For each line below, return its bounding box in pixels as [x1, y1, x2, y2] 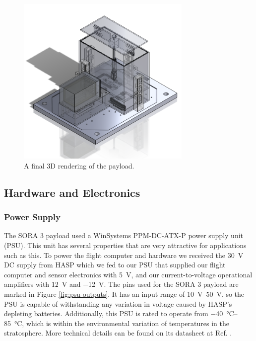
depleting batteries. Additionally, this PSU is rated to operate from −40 [4, 308, 223, 319]
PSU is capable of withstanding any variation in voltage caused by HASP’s [4, 298, 232, 309]
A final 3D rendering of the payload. [24, 160, 134, 170]
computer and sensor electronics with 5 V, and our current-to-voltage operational [4, 269, 253, 279]
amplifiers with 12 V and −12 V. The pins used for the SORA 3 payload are [4, 279, 239, 289]
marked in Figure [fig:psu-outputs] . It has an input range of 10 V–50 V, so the [4, 288, 245, 299]
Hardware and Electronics [4, 184, 140, 200]
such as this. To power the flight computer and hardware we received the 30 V [4, 250, 244, 260]
